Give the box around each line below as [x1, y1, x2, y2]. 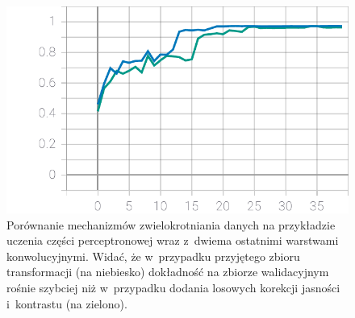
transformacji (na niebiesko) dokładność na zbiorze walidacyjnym [6, 263, 329, 280]
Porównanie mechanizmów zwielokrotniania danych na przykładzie [6, 216, 336, 233]
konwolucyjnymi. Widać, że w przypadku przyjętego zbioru [6, 247, 300, 264]
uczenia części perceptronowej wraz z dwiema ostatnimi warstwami [6, 232, 339, 249]
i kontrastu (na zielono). [6, 295, 127, 312]
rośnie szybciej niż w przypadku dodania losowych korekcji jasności [6, 279, 340, 295]
